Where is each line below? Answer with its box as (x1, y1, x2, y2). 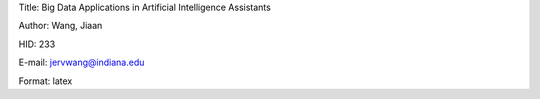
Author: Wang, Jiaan (18, 20, 103, 32)
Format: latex (18, 75, 73, 87)
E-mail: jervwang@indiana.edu (18, 56, 145, 69)
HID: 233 (18, 38, 56, 50)
